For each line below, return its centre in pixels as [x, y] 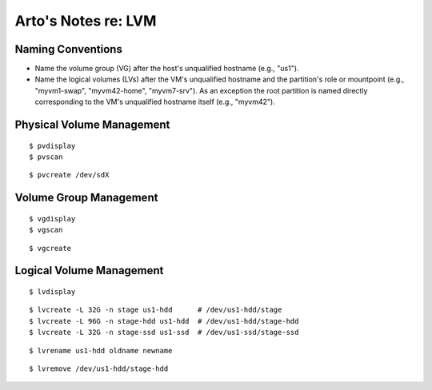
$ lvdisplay [52, 292]
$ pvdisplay [52, 145]
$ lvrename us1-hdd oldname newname [101, 350]
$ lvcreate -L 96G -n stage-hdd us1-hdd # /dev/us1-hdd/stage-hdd [164, 321]
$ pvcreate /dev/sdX [69, 175]
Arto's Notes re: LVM [86, 21]
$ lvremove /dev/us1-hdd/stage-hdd [99, 368]
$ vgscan [46, 230]
